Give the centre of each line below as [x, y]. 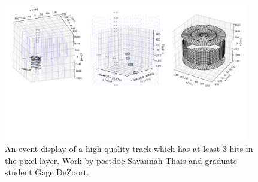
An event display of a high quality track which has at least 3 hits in [129, 149]
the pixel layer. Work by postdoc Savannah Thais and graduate [121, 160]
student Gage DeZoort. [47, 172]
